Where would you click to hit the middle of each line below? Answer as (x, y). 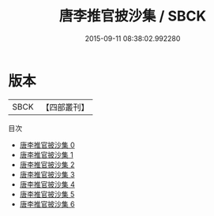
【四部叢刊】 (65, 107)
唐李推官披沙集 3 (47, 174)
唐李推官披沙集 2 (47, 164)
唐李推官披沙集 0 (47, 145)
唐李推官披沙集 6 (47, 204)
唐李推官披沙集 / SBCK (133, 16)
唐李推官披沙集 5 (47, 194)
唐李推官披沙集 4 (47, 184)
